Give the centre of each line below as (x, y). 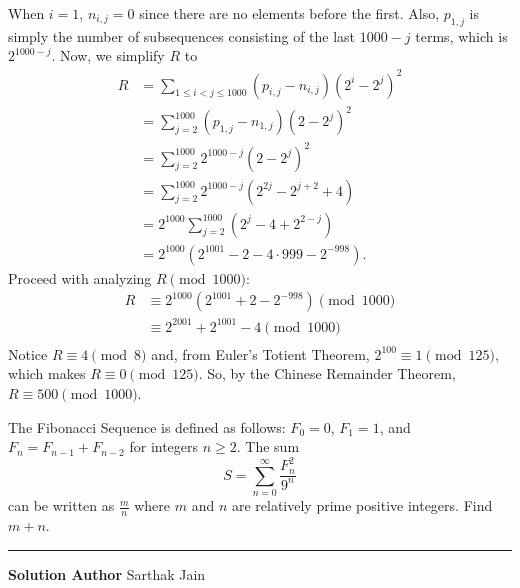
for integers (164, 446)
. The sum (268, 446)
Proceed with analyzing (80, 277)
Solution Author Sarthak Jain (107, 573)
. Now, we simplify (108, 55)
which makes (47, 373)
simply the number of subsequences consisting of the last (182, 35)
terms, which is (461, 35)
